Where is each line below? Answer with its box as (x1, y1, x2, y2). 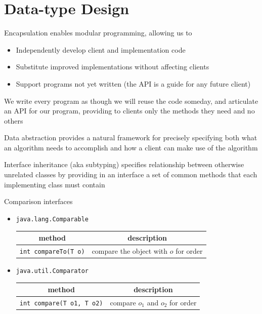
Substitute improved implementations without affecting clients (16, 61, 209, 72)
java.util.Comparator (16, 267, 89, 274)
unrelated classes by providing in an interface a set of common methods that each (4, 169, 257, 180)
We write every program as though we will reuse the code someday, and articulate (4, 95, 258, 106)
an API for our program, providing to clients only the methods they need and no (4, 105, 255, 116)
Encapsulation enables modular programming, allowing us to (4, 27, 192, 38)
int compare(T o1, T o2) (19, 300, 103, 307)
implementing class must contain (4, 179, 105, 189)
